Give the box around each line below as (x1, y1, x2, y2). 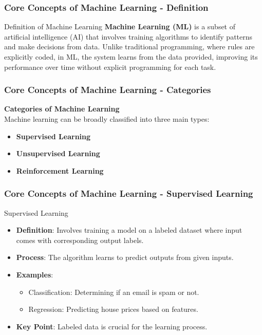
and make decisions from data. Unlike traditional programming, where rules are (4, 41, 255, 52)
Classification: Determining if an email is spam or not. (28, 286, 199, 297)
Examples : (16, 269, 53, 280)
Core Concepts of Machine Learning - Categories (4, 83, 211, 96)
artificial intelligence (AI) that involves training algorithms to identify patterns (4, 31, 253, 42)
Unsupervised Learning (16, 148, 100, 159)
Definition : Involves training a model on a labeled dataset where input (16, 225, 242, 235)
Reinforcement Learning (16, 165, 104, 176)
